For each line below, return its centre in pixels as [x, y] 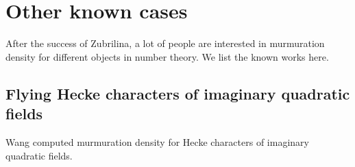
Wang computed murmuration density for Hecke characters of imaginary [157, 141]
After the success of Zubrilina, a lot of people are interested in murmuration [165, 43]
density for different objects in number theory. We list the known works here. [167, 56]
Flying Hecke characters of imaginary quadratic [178, 93]
